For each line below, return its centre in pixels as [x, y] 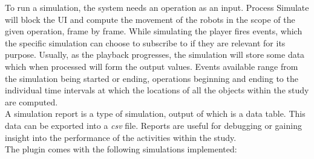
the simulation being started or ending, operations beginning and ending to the [152, 78]
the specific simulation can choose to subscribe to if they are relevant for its [145, 42]
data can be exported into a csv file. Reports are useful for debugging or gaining [153, 125]
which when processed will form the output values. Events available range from [152, 66]
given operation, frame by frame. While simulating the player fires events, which [154, 31]
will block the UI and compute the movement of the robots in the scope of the [150, 19]
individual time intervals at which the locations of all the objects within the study [157, 90]
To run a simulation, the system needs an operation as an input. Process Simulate [157, 7]
